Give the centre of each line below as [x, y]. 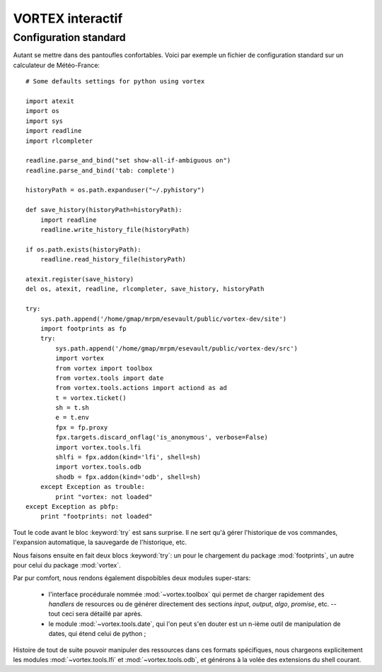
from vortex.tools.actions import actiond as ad [141, 388]
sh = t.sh [73, 408]
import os [42, 111]
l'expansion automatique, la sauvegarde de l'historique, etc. [100, 542]
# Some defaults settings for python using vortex [115, 82]
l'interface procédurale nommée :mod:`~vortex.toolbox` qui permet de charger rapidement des [186, 594]
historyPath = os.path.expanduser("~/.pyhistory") [115, 190]
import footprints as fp [83, 328]
